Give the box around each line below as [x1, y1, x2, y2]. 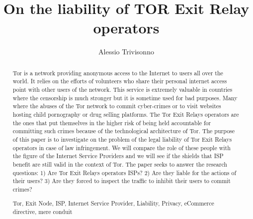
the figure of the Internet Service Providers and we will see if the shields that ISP [12, 152, 224, 160]
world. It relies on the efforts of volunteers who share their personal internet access [12, 77, 227, 85]
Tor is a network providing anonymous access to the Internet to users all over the [12, 68, 223, 77]
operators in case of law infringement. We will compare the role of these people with [12, 143, 231, 152]
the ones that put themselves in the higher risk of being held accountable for [12, 118, 211, 127]
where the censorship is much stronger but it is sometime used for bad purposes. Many [12, 93, 238, 102]
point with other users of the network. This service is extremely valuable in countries [12, 85, 233, 94]
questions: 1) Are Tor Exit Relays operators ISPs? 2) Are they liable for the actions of [12, 168, 237, 177]
